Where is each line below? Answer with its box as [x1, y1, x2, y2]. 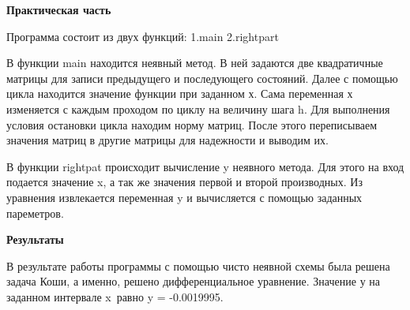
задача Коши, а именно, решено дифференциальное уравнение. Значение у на [6, 273, 380, 289]
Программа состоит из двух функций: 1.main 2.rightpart [6, 28, 279, 44]
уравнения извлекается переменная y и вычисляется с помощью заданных [6, 189, 363, 205]
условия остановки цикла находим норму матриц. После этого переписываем [6, 116, 378, 133]
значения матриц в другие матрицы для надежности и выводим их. [6, 132, 329, 148]
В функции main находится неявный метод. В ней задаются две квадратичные [6, 54, 383, 71]
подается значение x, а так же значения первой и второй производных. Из [6, 174, 363, 190]
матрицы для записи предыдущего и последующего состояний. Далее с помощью [6, 69, 398, 86]
